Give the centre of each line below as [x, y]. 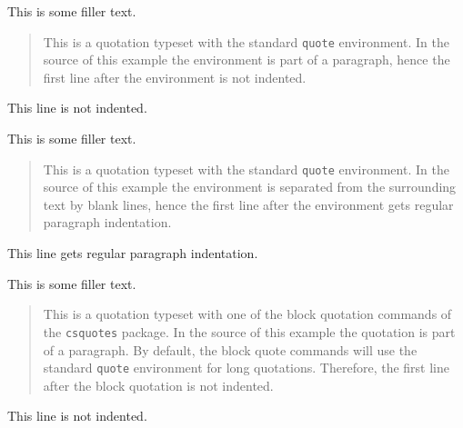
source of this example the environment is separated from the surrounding [250, 187]
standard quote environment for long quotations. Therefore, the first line [246, 368]
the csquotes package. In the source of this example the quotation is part [249, 331]
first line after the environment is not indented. [175, 77]
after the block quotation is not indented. [158, 385]
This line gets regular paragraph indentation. [133, 253]
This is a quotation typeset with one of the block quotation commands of [247, 314]
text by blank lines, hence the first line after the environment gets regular [248, 204]
